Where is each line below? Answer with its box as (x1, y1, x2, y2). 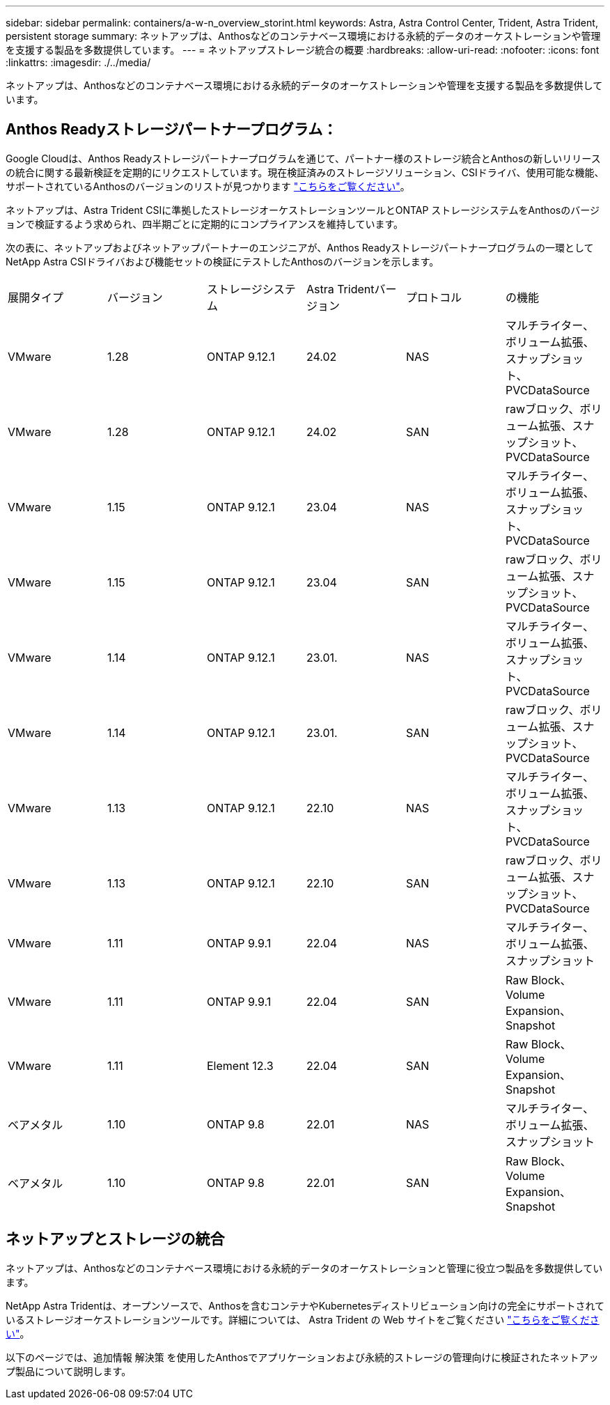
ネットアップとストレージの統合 (6, 1230, 225, 1248)
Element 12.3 (206, 1058, 274, 1073)
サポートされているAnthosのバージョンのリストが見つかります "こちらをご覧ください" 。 (6, 180, 410, 192)
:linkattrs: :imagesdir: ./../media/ (6, 56, 151, 68)
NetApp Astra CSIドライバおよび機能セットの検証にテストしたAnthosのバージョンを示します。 (6, 255, 439, 267)
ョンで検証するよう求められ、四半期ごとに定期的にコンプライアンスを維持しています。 (6, 217, 404, 230)
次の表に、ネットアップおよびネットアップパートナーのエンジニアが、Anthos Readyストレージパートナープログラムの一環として (6, 241, 594, 254)
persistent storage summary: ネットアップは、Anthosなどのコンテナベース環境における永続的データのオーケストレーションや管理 (6, 30, 601, 42)
